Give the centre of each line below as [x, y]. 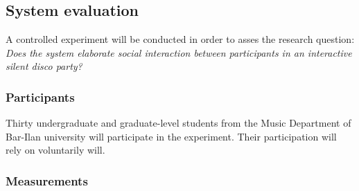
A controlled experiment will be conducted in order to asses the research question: [180, 39]
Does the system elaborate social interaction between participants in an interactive [179, 52]
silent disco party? [44, 66]
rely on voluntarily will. [55, 150]
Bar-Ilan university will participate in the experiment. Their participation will [171, 136]
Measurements [47, 180]
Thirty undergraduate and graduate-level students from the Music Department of [178, 123]
